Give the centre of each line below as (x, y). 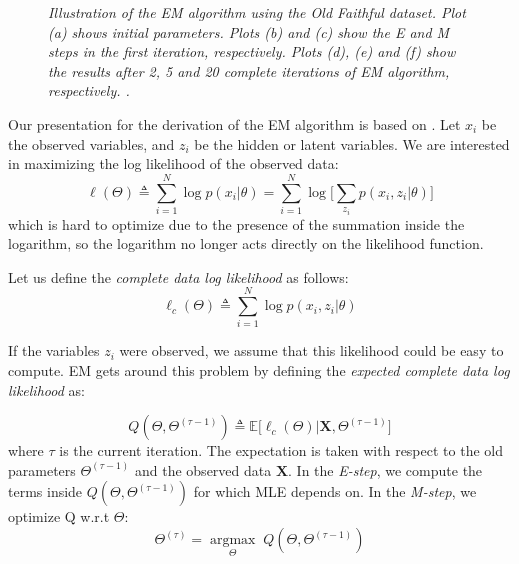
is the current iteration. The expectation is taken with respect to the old (281, 450)
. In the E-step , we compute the (385, 469)
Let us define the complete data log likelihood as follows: (178, 276)
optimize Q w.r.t (59, 516)
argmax (232, 540)
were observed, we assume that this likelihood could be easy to (311, 350)
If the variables (54, 350)
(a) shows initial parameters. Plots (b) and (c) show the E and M (249, 31)
